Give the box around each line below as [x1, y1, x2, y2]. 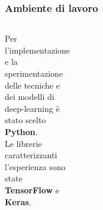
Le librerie [5, 137, 42, 149]
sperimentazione [5, 67, 63, 79]
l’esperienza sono [5, 160, 66, 173]
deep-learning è [5, 102, 60, 114]
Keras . [5, 195, 31, 208]
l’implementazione [5, 43, 70, 56]
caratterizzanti [5, 149, 57, 161]
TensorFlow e [5, 183, 59, 196]
